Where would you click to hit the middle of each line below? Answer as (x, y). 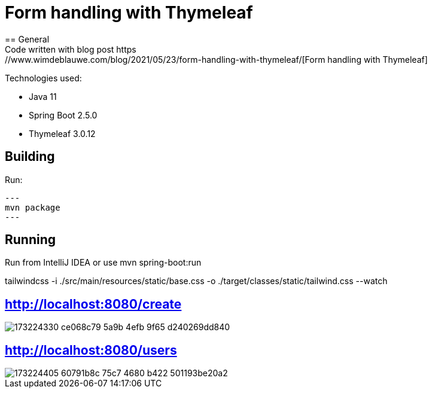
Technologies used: (43, 78)
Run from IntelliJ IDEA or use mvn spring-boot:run (103, 263)
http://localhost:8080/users (91, 350)
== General (27, 39)
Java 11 (43, 96)
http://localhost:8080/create (93, 304)
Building (30, 157)
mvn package (33, 207)
